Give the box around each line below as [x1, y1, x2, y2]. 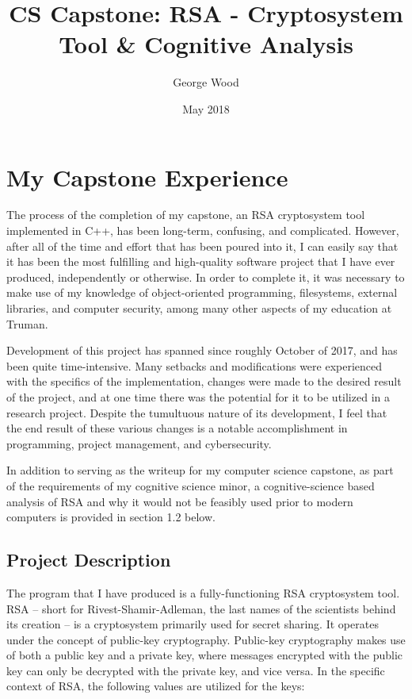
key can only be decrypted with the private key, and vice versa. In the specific [6, 662, 385, 678]
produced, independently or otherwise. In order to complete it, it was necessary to [6, 268, 405, 285]
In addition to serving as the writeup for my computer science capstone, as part [6, 462, 394, 478]
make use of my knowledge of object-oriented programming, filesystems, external [6, 284, 398, 301]
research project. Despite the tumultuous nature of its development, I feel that [6, 404, 387, 421]
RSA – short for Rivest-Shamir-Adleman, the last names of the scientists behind [6, 600, 396, 616]
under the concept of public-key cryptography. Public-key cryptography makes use [6, 631, 406, 647]
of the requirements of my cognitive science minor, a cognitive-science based [6, 477, 375, 494]
